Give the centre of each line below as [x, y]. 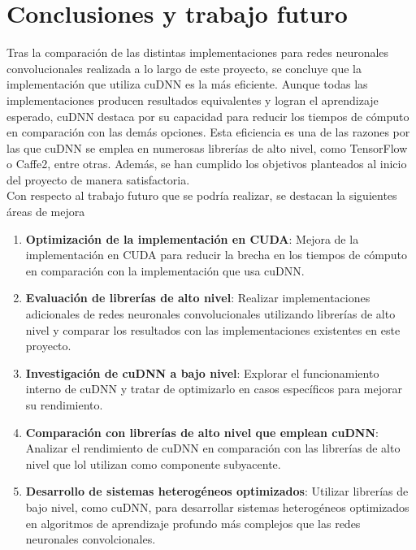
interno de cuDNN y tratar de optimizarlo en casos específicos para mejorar [214, 389]
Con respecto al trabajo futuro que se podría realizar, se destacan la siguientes [202, 195]
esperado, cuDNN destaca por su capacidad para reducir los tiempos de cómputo [208, 116]
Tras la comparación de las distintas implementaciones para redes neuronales [198, 52]
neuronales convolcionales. [91, 539]
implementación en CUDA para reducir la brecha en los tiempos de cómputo [216, 255]
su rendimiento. [64, 405]
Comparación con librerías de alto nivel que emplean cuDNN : [202, 432]
